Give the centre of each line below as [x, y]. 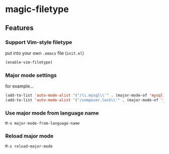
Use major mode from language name [52, 113]
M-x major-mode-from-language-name [43, 124]
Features [19, 28]
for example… [20, 86]
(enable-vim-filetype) [29, 62]
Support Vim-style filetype [39, 42]
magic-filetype [37, 9]
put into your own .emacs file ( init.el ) [45, 53]
